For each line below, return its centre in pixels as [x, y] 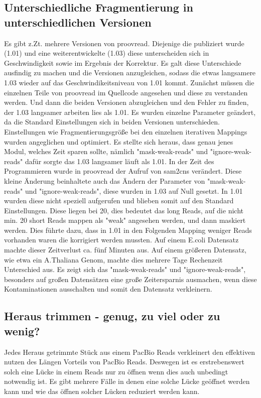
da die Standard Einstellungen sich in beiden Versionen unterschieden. [112, 122]
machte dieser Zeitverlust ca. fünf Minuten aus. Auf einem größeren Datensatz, [125, 250]
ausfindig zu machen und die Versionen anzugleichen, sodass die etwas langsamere [130, 73]
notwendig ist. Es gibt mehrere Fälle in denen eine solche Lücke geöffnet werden [127, 381]
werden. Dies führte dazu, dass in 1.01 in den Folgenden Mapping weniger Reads [128, 230]
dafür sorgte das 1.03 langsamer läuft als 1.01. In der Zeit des [119, 161]
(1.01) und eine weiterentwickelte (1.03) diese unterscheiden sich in [107, 53]
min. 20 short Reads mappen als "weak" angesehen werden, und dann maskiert [125, 220]
